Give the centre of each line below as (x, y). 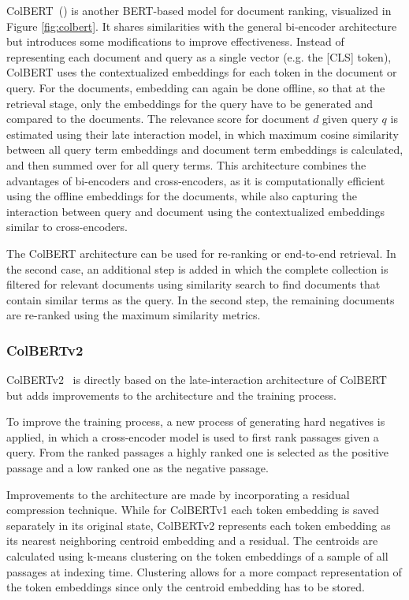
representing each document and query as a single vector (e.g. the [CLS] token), (199, 56)
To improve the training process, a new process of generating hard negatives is (196, 421)
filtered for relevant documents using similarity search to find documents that (193, 284)
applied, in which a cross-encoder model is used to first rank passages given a (193, 436)
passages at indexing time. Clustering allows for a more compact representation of (204, 571)
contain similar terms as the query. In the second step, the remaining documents (201, 299)
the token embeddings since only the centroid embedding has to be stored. (186, 587)
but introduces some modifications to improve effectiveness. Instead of (175, 41)
